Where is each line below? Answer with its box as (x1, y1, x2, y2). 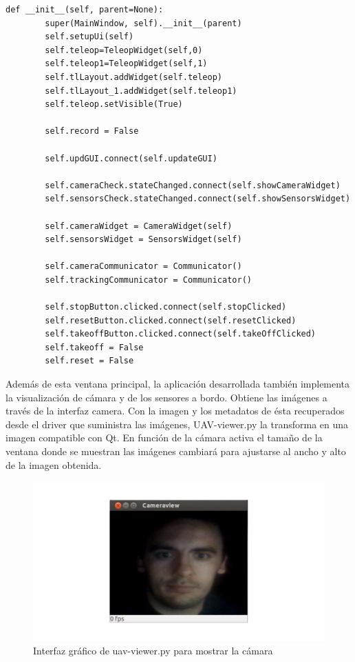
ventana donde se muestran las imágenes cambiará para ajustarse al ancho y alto (6, 444, 346, 458)
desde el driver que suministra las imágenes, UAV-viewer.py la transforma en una (6, 417, 349, 431)
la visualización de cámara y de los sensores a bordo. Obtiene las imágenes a (6, 390, 327, 404)
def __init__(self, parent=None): (6, 5, 164, 14)
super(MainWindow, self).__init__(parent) (45, 18, 242, 28)
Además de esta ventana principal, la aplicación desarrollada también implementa (6, 377, 350, 391)
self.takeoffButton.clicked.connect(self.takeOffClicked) (45, 329, 316, 339)
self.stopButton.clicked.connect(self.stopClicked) (45, 302, 287, 312)
